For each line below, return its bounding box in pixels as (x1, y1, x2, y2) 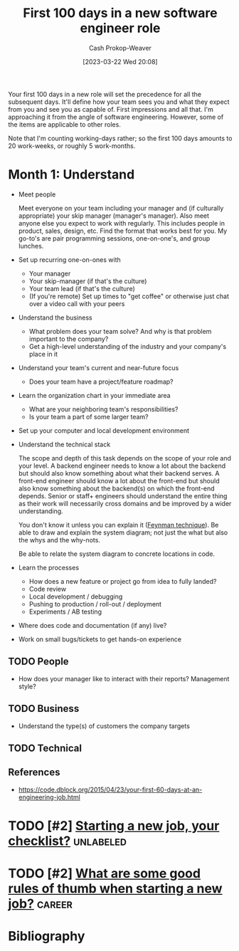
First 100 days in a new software (23, 5, 218, 21)
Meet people (18, 190, 56, 199)
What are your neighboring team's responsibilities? (28, 404, 179, 414)
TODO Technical (8, 742, 83, 754)
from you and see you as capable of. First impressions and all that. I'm (8, 105, 214, 113)
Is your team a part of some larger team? (28, 412, 149, 421)
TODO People (8, 656, 70, 668)
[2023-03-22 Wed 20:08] (82, 57, 159, 65)
